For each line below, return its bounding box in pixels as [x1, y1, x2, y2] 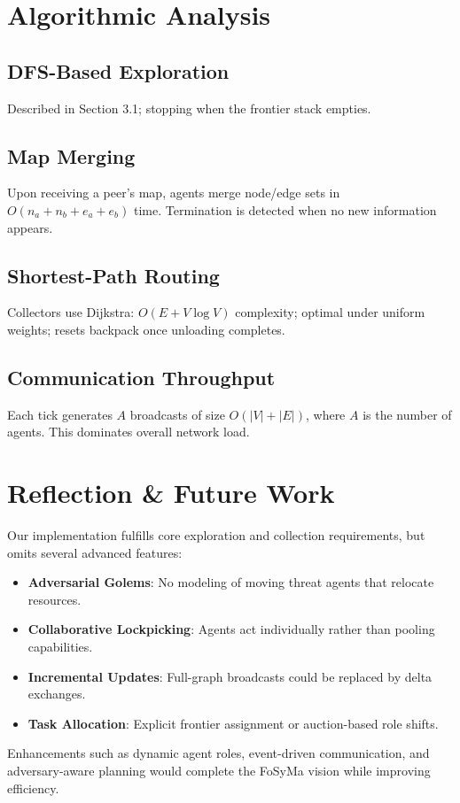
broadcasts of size [129, 405, 225, 423]
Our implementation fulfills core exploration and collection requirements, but [7, 526, 425, 544]
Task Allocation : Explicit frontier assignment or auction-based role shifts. [27, 714, 439, 732]
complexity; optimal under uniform [235, 303, 425, 321]
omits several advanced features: [7, 543, 183, 561]
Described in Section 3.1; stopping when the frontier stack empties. [7, 98, 371, 117]
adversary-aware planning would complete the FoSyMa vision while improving [7, 761, 431, 779]
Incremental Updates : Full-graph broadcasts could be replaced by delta [27, 667, 433, 685]
